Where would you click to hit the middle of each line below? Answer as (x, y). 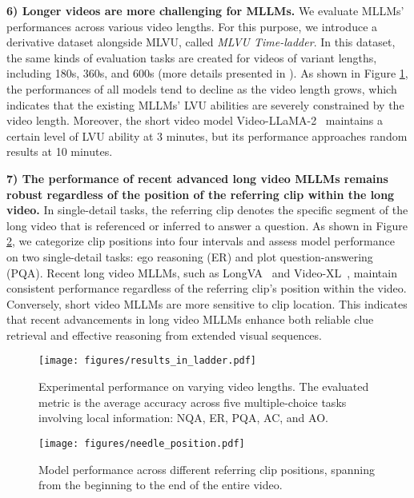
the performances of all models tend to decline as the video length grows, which (202, 88)
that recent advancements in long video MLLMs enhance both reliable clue (190, 319)
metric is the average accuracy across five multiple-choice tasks (193, 402)
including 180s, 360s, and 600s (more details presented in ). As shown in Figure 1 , (207, 73)
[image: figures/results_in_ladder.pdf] (148, 361)
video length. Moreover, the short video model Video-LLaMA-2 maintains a (195, 120)
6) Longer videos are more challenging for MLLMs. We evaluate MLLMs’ (205, 10)
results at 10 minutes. (60, 151)
